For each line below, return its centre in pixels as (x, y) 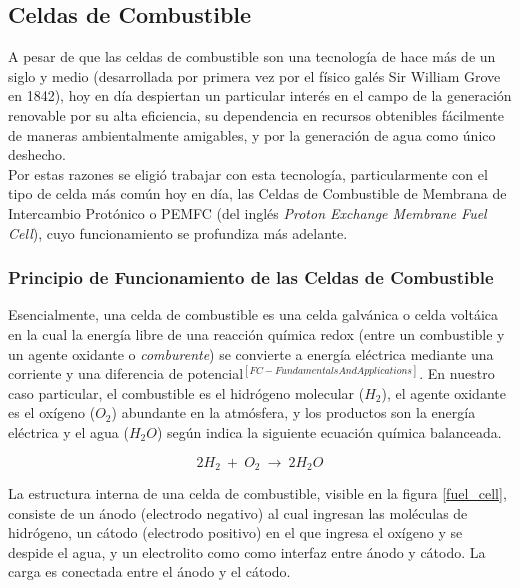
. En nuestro (457, 373)
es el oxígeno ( (52, 412)
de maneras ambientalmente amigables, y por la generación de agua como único (252, 134)
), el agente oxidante (443, 392)
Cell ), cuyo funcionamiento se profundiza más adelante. (178, 232)
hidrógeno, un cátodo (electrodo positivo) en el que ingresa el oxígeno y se (235, 532)
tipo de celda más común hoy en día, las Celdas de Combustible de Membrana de (257, 193)
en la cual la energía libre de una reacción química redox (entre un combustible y (256, 333)
